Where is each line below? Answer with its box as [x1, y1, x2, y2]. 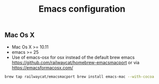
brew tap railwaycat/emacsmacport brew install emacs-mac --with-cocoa [4, 74, 154, 79]
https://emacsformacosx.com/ [11, 64, 73, 70]
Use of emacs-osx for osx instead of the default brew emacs [11, 54, 135, 60]
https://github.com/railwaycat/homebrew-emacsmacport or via [11, 60, 140, 65]
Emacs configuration [38, 3, 126, 15]
